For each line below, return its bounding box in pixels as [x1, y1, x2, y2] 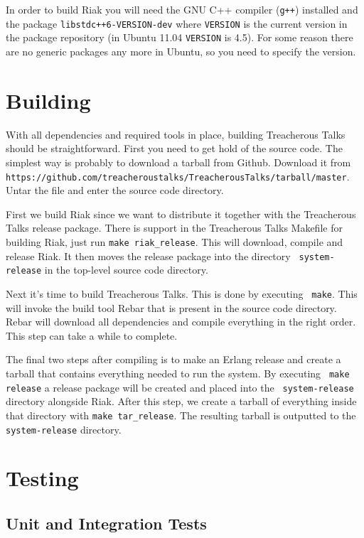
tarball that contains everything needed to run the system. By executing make [6, 365, 350, 380]
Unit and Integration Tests [6, 512, 207, 534]
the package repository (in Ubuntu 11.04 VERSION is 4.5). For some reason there [6, 30, 353, 45]
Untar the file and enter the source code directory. [6, 183, 224, 198]
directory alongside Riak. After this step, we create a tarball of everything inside [6, 394, 357, 409]
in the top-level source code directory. [44, 262, 208, 277]
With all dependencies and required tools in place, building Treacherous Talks [6, 127, 346, 141]
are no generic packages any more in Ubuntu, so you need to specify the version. [6, 43, 356, 58]
